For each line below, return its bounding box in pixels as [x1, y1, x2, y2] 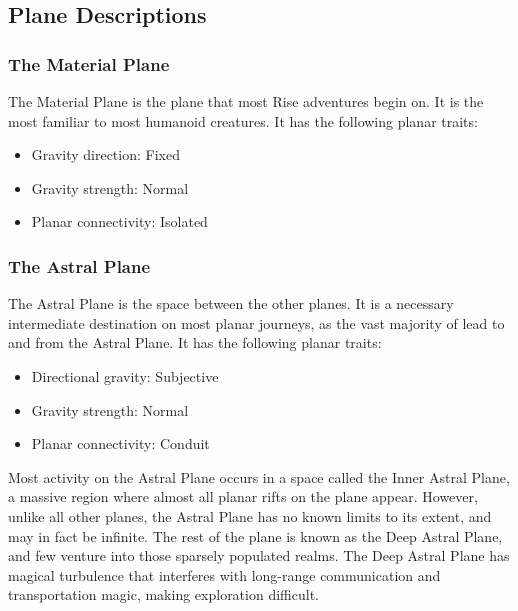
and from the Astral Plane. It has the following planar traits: [8, 332, 382, 353]
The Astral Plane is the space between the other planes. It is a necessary [8, 293, 454, 314]
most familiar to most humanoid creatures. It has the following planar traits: [8, 110, 478, 131]
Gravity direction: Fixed [31, 144, 180, 165]
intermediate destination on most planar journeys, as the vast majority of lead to [8, 312, 505, 333]
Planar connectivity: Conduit [31, 433, 210, 454]
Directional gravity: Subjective [31, 365, 219, 386]
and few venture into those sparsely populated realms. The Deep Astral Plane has [8, 545, 510, 566]
